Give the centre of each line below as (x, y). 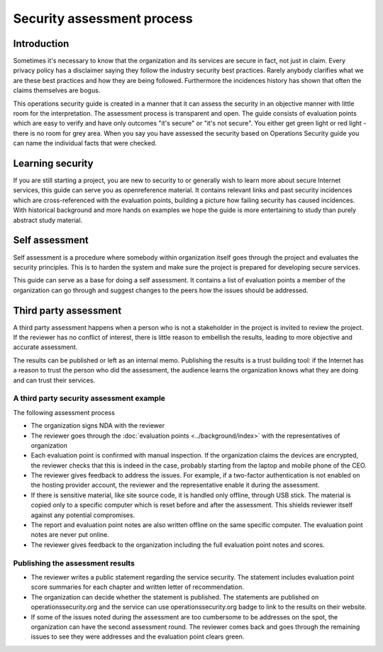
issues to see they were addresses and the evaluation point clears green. (138, 637)
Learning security (53, 164)
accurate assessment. (45, 347)
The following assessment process (64, 412)
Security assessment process (103, 18)
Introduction (41, 44)
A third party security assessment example (89, 399)
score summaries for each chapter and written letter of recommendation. (137, 587)
